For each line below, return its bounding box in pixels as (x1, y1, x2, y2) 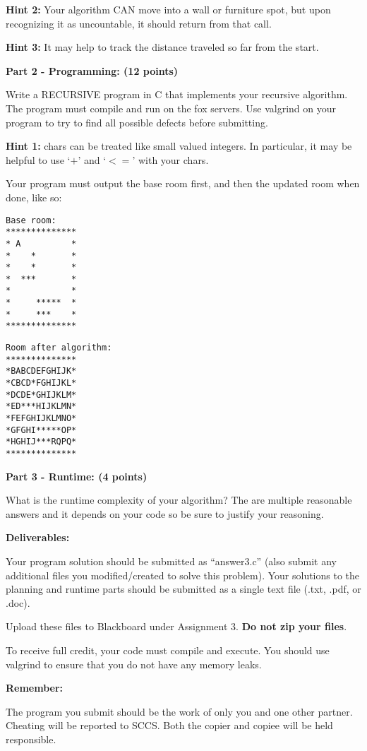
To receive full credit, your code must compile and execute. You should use (6, 643, 330, 657)
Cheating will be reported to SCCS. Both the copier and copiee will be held (6, 718, 333, 733)
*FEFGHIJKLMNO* (6, 413, 77, 424)
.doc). (6, 595, 30, 610)
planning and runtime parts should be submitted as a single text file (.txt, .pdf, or (6, 581, 361, 596)
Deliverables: (6, 530, 70, 545)
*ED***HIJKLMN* (6, 401, 77, 412)
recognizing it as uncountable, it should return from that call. (6, 16, 272, 30)
